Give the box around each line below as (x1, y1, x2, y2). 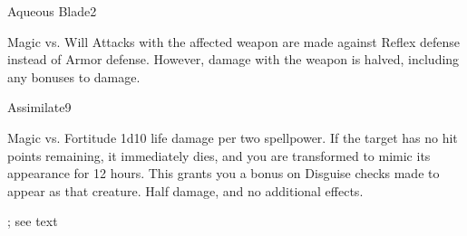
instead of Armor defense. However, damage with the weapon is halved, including (7, 50, 460, 69)
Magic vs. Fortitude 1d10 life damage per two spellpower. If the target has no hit (7, 127, 458, 146)
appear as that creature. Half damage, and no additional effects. (7, 181, 364, 200)
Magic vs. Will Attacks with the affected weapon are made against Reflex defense (7, 32, 461, 51)
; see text (7, 212, 58, 231)
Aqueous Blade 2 (7, 2, 97, 20)
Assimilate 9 (7, 98, 72, 117)
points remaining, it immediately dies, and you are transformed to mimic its (7, 146, 431, 165)
